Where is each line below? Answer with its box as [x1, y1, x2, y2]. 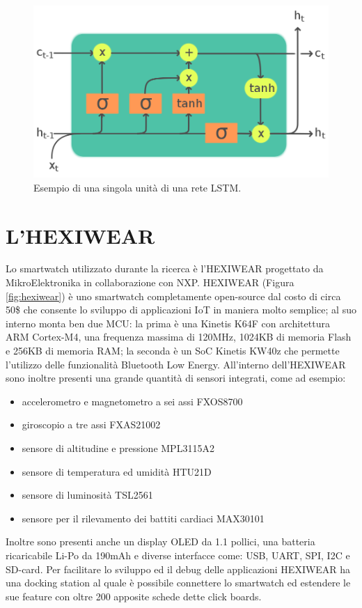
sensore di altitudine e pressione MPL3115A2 [22, 441, 214, 455]
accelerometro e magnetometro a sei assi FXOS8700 [22, 393, 243, 408]
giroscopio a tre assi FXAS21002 [22, 417, 161, 432]
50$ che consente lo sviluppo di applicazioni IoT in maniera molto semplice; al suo [6, 302, 356, 317]
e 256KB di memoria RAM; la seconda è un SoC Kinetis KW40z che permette [6, 343, 340, 358]
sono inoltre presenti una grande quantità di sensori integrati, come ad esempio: [6, 371, 346, 385]
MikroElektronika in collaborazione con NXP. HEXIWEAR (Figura [6, 275, 294, 290]
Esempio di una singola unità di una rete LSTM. [33, 180, 242, 194]
